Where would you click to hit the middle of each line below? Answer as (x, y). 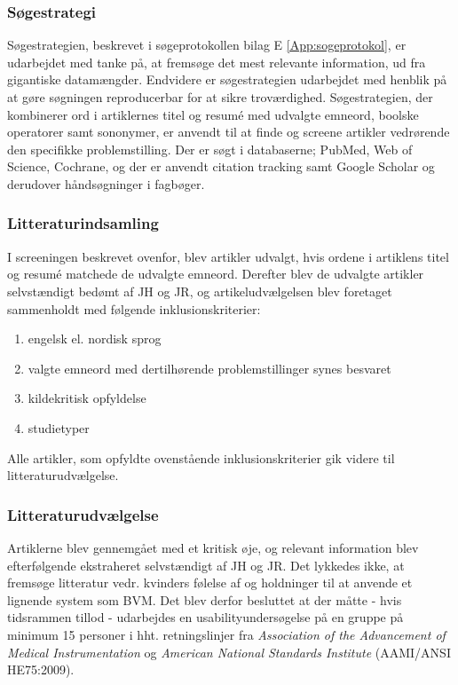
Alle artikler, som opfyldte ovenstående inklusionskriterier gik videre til (201, 457)
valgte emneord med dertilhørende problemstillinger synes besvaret (209, 368)
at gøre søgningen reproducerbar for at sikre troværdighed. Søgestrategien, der (220, 97)
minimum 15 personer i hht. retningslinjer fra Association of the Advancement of (226, 634)
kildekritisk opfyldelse (87, 398)
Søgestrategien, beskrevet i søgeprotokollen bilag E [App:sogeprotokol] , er (207, 45)
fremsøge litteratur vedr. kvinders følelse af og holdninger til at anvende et (210, 583)
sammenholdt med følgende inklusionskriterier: (134, 308)
